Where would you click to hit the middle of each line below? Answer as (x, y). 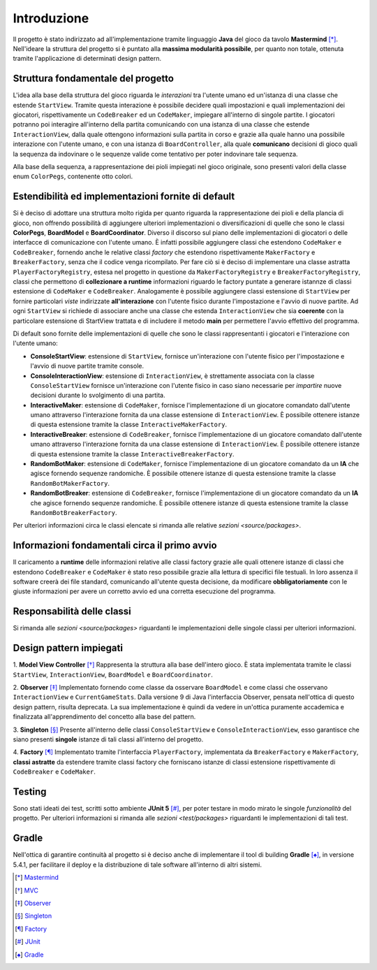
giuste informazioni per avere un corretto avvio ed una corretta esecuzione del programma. (144, 591)
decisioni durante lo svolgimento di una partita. (98, 396)
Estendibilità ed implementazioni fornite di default (124, 197)
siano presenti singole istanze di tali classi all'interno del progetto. (108, 739)
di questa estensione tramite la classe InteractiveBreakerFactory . (132, 454)
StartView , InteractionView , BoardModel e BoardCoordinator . (113, 674)
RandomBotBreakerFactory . (74, 512)
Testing (30, 791)
